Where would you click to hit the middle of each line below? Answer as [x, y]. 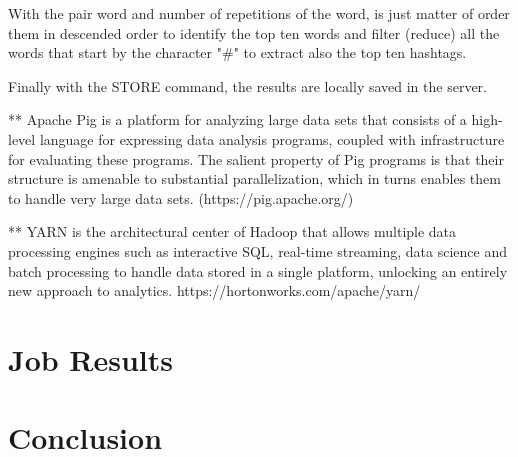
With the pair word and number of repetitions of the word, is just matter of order [259, 13]
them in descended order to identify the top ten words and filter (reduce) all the [254, 32]
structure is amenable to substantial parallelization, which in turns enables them [254, 178]
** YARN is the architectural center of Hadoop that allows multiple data [232, 231]
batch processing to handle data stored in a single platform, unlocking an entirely [258, 270]
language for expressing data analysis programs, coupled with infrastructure [272, 138]
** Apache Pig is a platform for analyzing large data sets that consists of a [237, 119]
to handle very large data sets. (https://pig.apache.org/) [181, 197]
